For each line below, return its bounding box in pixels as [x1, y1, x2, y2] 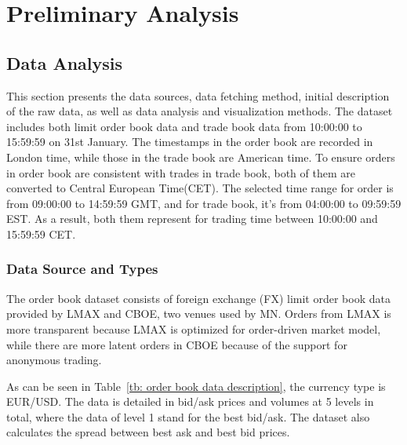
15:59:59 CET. [6, 225, 76, 242]
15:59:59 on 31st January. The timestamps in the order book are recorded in [6, 133, 373, 150]
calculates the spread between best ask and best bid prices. [6, 424, 290, 440]
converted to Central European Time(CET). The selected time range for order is [6, 180, 394, 196]
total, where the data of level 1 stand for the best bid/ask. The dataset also [6, 408, 370, 425]
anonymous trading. [6, 352, 102, 368]
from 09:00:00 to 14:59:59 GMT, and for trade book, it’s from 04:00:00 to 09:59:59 [6, 195, 402, 211]
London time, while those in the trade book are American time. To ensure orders [6, 148, 395, 165]
